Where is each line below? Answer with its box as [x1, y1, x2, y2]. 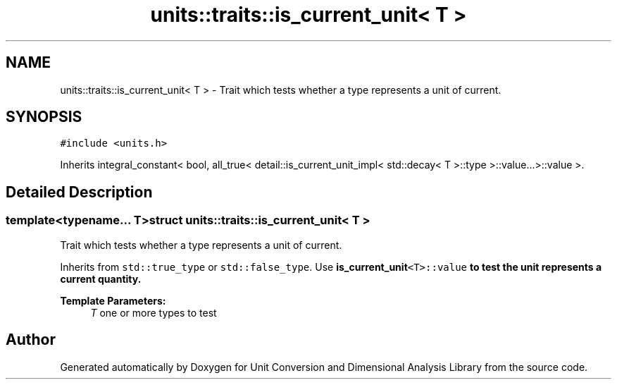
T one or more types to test [90, 306, 217, 319]
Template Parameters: [60, 294, 166, 307]
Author [6, 331, 56, 349]
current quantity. [60, 272, 142, 285]
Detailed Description [6, 183, 153, 201]
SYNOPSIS [6, 108, 82, 126]
